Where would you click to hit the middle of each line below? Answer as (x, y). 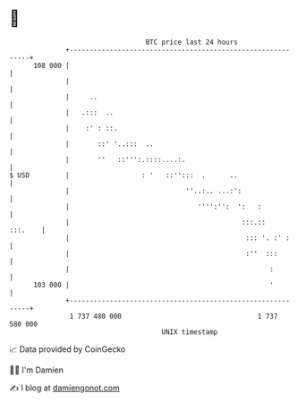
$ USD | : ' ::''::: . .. (124, 175)
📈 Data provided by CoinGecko (68, 349)
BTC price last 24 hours (192, 42)
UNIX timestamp (190, 332)
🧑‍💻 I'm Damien (37, 370)
